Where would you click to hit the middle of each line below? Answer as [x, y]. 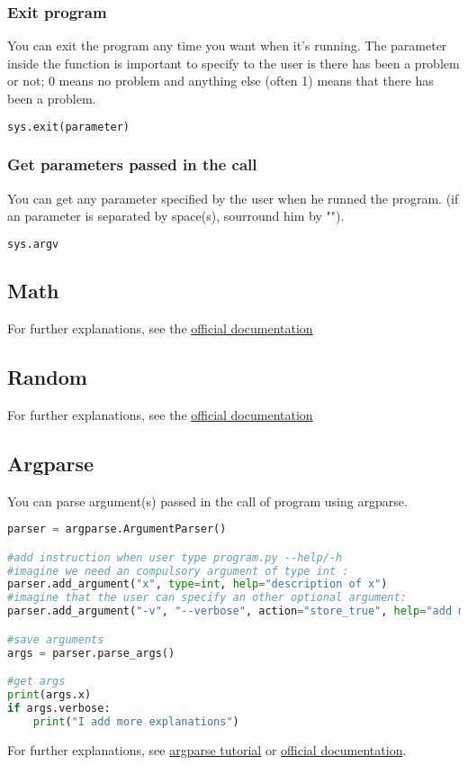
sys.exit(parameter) [69, 127]
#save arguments [56, 639]
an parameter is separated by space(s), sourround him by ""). [176, 216]
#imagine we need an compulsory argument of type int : [178, 571]
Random [47, 376]
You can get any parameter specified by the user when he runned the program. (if [233, 198]
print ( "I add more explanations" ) [136, 721]
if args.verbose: [59, 708]
